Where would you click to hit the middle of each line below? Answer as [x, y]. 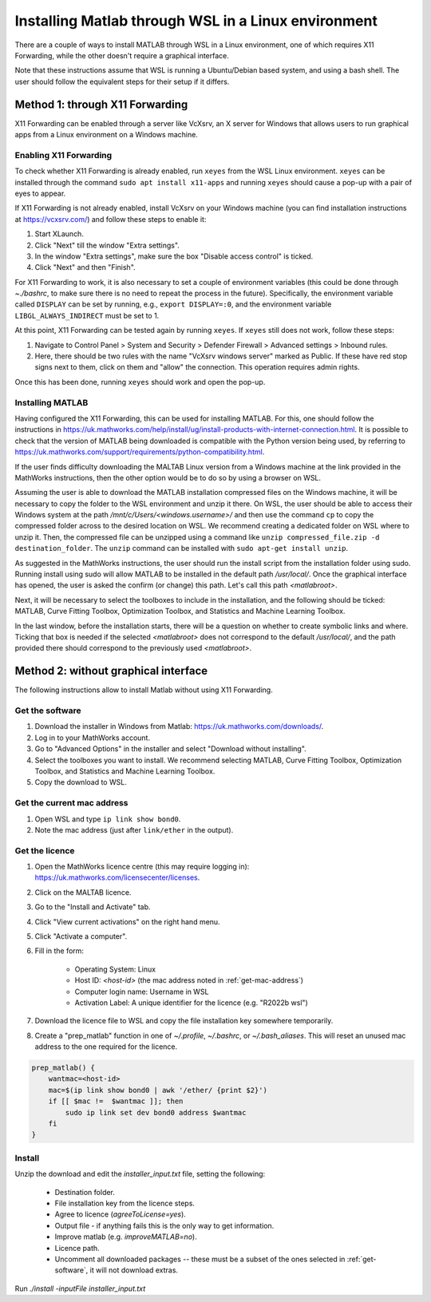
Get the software [48, 710]
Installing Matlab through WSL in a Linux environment [196, 21]
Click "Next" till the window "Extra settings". [107, 245]
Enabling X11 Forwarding [63, 155]
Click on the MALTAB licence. [83, 892]
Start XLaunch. [59, 234]
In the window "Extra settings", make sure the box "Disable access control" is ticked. [174, 256]
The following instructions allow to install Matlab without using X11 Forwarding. [144, 690]
